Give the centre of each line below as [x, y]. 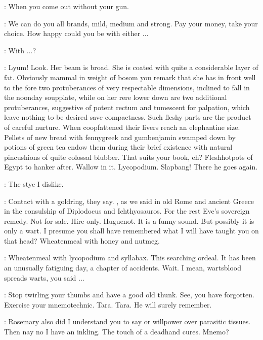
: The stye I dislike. [34, 183]
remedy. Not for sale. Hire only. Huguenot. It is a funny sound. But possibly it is [129, 220]
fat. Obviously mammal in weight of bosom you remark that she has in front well [130, 77]
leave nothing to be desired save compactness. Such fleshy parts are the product [128, 117]
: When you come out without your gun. [67, 6]
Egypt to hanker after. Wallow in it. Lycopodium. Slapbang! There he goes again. [131, 167]
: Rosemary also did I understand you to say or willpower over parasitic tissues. [127, 321]
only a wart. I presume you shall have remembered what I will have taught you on [131, 231]
